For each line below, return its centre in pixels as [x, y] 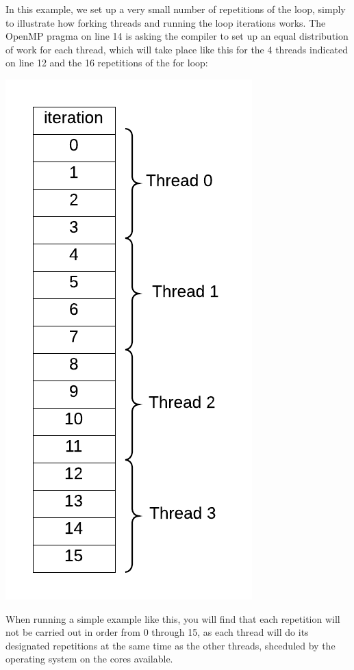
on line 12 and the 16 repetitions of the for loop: [107, 63]
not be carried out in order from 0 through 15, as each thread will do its [157, 632]
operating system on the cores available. [89, 659]
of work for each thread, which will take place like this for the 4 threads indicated [177, 49]
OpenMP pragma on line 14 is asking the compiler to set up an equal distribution [177, 36]
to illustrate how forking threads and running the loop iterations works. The [166, 22]
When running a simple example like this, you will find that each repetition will [173, 618]
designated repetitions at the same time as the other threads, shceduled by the [170, 645]
